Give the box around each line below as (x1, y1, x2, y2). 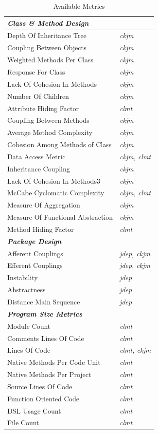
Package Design (7, 236, 62, 246)
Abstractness (7, 284, 46, 295)
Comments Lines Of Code (7, 333, 84, 343)
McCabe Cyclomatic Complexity (7, 188, 105, 198)
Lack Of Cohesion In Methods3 (7, 175, 100, 186)
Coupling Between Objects (7, 42, 87, 53)
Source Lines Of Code (7, 381, 72, 391)
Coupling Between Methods (7, 115, 89, 125)
